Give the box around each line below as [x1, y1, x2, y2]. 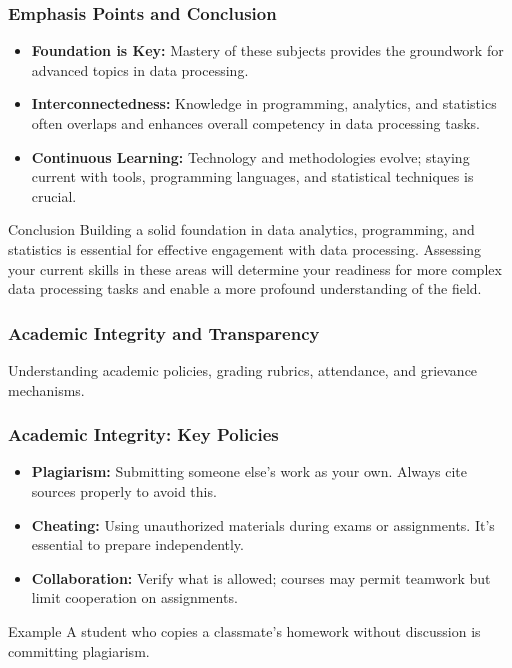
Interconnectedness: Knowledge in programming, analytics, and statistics [31, 93, 497, 114]
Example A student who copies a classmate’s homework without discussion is [8, 620, 481, 641]
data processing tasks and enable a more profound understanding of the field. [8, 278, 482, 299]
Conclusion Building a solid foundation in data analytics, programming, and [8, 219, 475, 240]
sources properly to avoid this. [31, 480, 217, 501]
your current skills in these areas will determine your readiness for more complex [8, 258, 502, 279]
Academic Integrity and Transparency [8, 320, 320, 345]
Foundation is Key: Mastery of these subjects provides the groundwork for [31, 40, 504, 61]
